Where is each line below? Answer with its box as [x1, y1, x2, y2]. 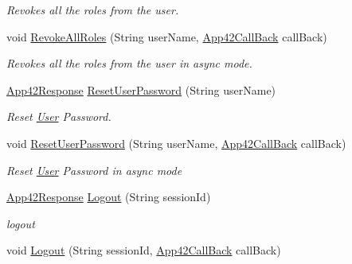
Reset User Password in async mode [6, 161, 182, 178]
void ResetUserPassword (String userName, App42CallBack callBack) [6, 134, 346, 151]
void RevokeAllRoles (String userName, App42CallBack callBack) [6, 28, 327, 45]
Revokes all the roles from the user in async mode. [6, 55, 252, 72]
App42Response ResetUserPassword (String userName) [6, 81, 276, 98]
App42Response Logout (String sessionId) [6, 188, 211, 205]
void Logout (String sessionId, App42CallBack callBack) [6, 242, 281, 258]
